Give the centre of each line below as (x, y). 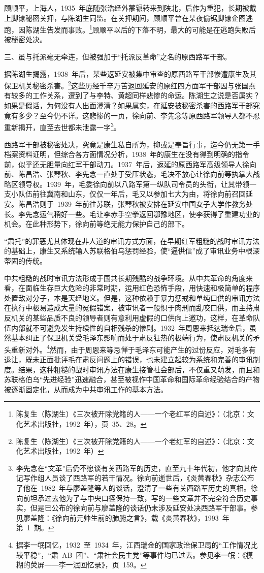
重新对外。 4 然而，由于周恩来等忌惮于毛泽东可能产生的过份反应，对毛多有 (133, 348)
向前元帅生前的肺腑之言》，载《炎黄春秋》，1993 (140, 517)
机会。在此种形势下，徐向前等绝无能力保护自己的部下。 (96, 224)
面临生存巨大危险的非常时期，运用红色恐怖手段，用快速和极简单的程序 (142, 288)
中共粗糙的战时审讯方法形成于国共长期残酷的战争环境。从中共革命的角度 (125, 278)
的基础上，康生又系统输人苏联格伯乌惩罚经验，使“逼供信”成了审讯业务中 (125, 251)
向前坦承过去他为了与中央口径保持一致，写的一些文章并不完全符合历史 (133, 498)
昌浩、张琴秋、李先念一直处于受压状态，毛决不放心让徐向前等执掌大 (139, 174)
